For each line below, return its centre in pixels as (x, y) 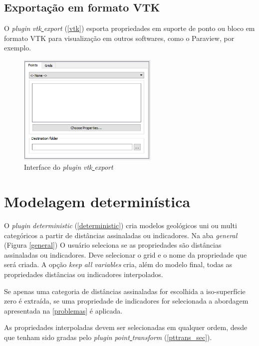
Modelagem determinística (97, 201)
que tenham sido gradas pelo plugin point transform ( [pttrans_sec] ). (108, 337)
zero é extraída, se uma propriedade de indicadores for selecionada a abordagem (126, 301)
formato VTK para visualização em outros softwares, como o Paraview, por (119, 38)
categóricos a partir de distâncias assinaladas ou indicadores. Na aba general (121, 235)
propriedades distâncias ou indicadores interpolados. (84, 274)
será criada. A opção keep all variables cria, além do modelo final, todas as (118, 264)
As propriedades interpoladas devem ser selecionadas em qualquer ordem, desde (126, 327)
